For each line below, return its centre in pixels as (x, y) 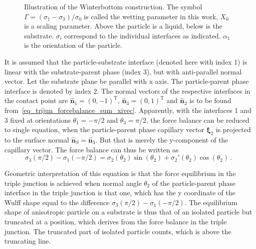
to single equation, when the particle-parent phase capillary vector (104, 129)
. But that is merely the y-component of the (162, 139)
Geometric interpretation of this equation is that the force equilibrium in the (120, 173)
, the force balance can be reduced (198, 120)
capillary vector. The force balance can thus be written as (92, 149)
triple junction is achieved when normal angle (73, 183)
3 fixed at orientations (38, 120)
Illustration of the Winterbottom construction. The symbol (113, 6)
